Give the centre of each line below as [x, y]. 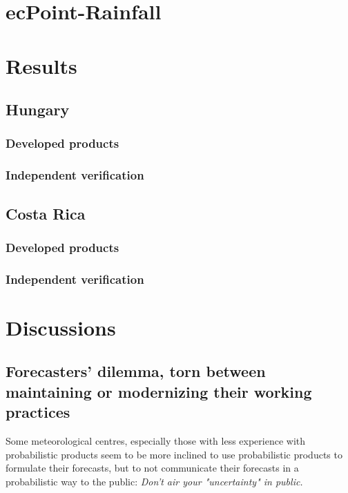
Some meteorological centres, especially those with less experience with [156, 441]
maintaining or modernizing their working [159, 391]
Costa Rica [46, 213]
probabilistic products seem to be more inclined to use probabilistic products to [174, 454]
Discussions [61, 327]
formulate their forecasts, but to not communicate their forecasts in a [152, 468]
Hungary [38, 109]
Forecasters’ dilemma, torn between [136, 371]
